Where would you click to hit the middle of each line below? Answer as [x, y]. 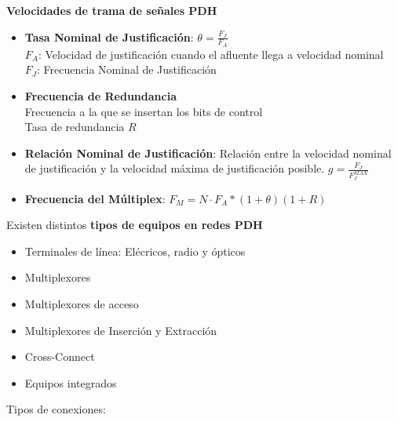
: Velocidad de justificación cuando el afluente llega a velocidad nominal [211, 54]
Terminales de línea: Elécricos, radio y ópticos [135, 251]
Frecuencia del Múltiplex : [95, 198]
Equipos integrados [71, 382]
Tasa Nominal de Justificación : [109, 36]
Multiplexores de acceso [82, 304]
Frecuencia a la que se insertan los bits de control [144, 111]
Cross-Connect [60, 357]
